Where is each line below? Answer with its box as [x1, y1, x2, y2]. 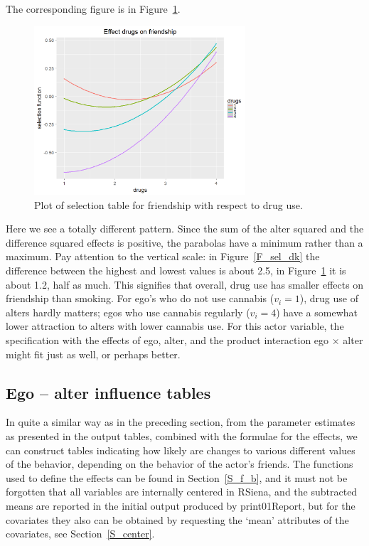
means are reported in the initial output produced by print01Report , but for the [6, 498, 355, 513]
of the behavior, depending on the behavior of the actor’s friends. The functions [6, 456, 353, 471]
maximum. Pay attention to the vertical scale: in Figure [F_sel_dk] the [6, 249, 320, 264]
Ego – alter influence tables [6, 381, 211, 403]
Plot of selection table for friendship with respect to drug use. [34, 197, 303, 212]
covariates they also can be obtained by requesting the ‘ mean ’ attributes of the [6, 512, 349, 527]
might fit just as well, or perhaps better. [6, 346, 181, 361]
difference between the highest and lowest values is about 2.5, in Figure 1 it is [6, 263, 346, 277]
